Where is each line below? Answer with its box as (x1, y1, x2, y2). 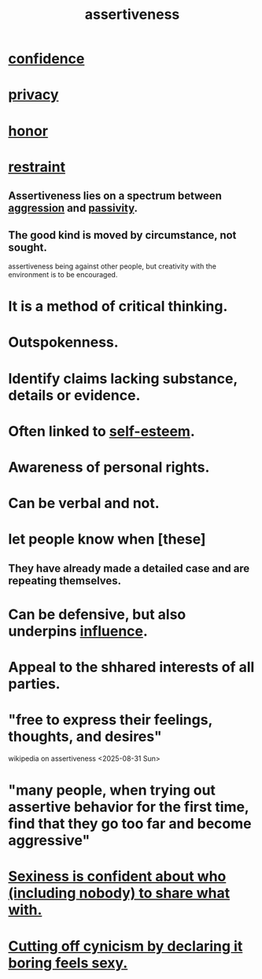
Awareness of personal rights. (8, 458, 210, 476)
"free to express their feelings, (8, 711, 212, 729)
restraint (8, 158, 65, 176)
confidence (8, 50, 85, 68)
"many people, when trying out (8, 781, 216, 799)
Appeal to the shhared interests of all (8, 658, 255, 677)
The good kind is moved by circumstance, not (8, 228, 237, 242)
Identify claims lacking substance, (8, 369, 238, 388)
